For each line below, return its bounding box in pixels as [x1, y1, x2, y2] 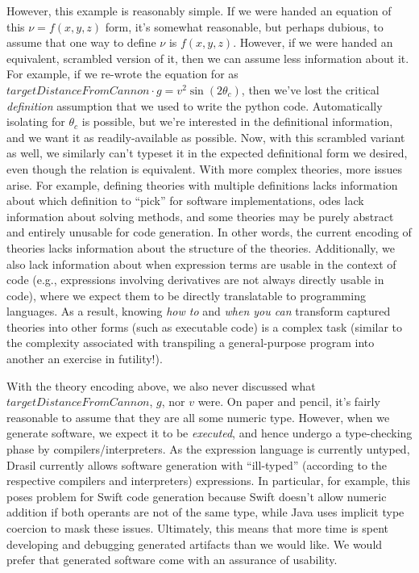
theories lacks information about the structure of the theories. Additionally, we [6, 239, 395, 256]
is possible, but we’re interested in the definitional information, [81, 113, 393, 130]
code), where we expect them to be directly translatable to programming [6, 286, 366, 303]
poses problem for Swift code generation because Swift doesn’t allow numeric [6, 487, 387, 504]
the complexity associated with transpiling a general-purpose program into [6, 334, 375, 351]
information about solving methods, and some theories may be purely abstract [6, 207, 394, 224]
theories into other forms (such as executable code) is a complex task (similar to [6, 318, 403, 335]
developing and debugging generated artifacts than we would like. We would [6, 535, 383, 552]
